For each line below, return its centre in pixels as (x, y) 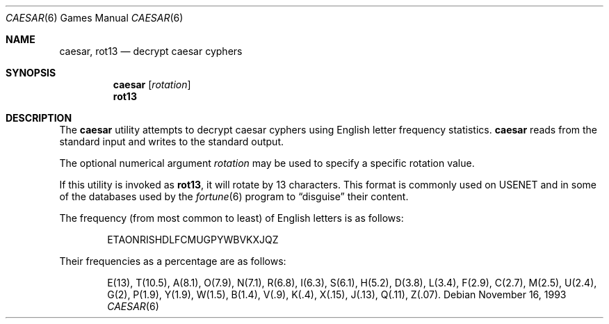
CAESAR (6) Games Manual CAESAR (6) (95, 18)
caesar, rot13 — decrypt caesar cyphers (151, 51)
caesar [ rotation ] (152, 84)
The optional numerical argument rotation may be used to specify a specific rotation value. (267, 163)
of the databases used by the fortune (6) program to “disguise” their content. (234, 196)
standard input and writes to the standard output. (172, 141)
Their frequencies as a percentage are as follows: (173, 261)
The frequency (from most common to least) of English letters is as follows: (232, 218)
